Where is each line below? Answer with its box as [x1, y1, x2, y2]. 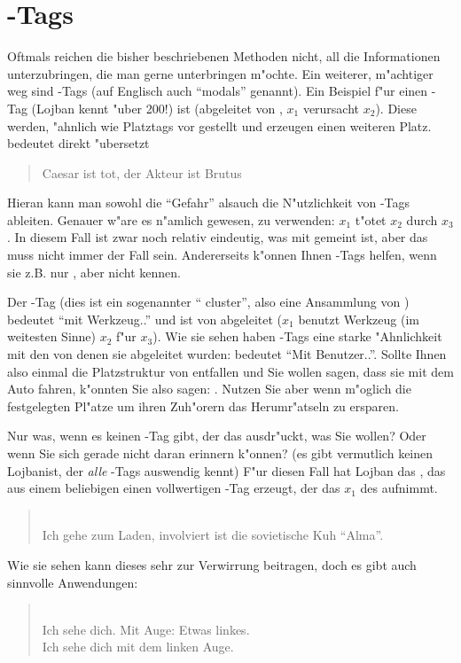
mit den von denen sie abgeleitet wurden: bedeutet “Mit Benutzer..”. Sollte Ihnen [7, 345, 447, 363]
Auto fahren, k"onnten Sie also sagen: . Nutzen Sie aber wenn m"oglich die [7, 379, 411, 398]
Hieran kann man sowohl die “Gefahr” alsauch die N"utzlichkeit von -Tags [7, 193, 410, 212]
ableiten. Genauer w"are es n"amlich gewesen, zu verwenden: [7, 210, 335, 229]
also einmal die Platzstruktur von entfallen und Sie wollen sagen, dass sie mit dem [7, 362, 454, 380]
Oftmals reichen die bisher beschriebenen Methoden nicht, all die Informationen [7, 47, 441, 66]
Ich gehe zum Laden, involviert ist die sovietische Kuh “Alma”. [42, 526, 384, 544]
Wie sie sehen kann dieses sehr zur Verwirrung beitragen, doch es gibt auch [7, 555, 417, 573]
